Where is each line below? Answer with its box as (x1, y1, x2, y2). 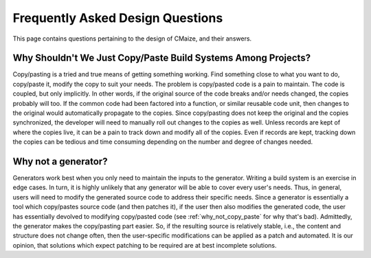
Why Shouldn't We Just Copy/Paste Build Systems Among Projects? (12, 52, 311, 64)
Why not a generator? (12, 155, 108, 167)
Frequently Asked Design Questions (12, 10, 223, 25)
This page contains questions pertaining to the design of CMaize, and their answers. (12, 34, 252, 43)
